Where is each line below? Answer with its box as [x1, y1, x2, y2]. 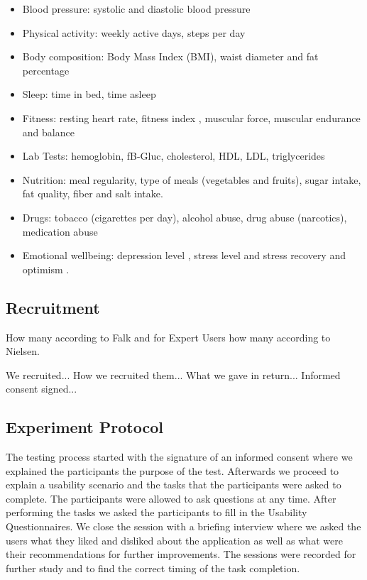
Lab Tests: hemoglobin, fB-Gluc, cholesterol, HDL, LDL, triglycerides [22, 148, 325, 163]
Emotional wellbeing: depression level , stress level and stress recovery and [22, 248, 346, 263]
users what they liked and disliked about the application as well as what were [6, 532, 343, 547]
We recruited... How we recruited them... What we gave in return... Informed [6, 367, 341, 382]
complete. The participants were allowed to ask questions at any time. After [6, 491, 336, 505]
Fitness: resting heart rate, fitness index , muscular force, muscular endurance [22, 110, 361, 125]
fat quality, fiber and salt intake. [22, 186, 163, 201]
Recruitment [6, 296, 100, 318]
